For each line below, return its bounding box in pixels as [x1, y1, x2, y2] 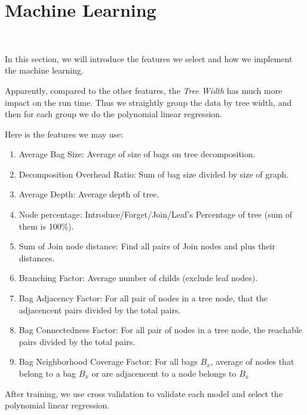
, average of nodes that [210, 355, 294, 368]
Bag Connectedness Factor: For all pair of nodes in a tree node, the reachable [19, 324, 303, 336]
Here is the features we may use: [5, 127, 124, 140]
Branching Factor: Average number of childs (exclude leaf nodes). [19, 271, 258, 284]
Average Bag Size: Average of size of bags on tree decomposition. [19, 148, 256, 160]
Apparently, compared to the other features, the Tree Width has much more [5, 84, 283, 96]
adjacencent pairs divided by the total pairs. [19, 303, 181, 316]
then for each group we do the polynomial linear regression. [5, 108, 222, 120]
